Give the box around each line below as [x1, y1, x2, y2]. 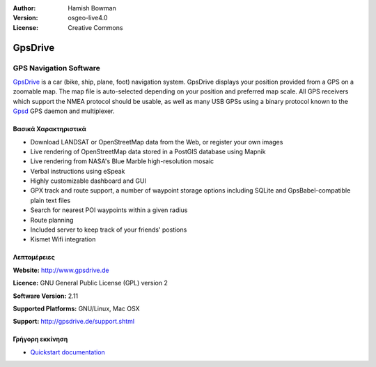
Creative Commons [68, 23, 123, 31]
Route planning [30, 216, 74, 224]
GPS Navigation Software [13, 63, 101, 73]
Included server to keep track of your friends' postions [30, 225, 187, 234]
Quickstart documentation [30, 347, 106, 356]
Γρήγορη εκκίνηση [13, 335, 68, 343]
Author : [13, 4, 36, 12]
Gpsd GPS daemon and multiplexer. [13, 107, 115, 115]
